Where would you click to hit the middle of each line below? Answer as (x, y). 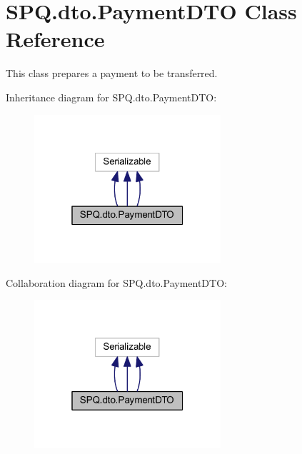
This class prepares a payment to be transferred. (112, 73)
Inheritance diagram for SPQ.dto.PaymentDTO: (111, 97)
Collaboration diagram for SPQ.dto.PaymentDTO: (116, 282)
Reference (55, 39)
